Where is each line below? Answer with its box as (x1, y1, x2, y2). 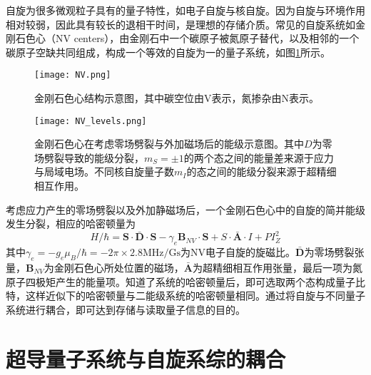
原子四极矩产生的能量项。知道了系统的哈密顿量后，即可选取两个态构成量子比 (6, 274, 365, 289)
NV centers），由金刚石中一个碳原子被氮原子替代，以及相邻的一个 (55, 31, 360, 46)
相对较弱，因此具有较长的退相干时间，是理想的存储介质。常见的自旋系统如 (6, 16, 355, 31)
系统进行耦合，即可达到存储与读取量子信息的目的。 (6, 302, 245, 317)
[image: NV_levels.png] (34, 115, 147, 126)
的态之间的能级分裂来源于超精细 (186, 164, 337, 179)
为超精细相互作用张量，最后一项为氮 (193, 260, 362, 274)
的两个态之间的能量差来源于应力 (183, 150, 334, 165)
